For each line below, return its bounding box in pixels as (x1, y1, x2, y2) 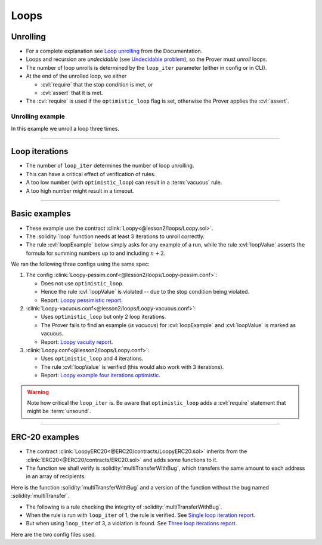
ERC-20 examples (11, 432, 80, 442)
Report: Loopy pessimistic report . (41, 296, 123, 304)
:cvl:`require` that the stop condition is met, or (41, 81, 153, 88)
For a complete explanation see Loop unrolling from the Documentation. (26, 48, 203, 55)
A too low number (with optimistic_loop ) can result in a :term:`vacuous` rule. (26, 179, 222, 186)
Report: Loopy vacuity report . (41, 338, 113, 346)
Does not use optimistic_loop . (41, 279, 124, 287)
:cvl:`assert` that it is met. (41, 90, 103, 97)
